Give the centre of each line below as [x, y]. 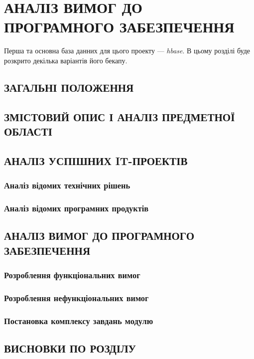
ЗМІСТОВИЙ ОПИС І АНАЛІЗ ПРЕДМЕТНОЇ [120, 116]
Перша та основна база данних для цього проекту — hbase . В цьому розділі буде [127, 51]
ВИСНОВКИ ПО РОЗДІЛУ [70, 348]
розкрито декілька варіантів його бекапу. [66, 60]
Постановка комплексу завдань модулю [79, 320]
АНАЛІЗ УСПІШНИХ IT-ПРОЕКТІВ [96, 160]
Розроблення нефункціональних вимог [76, 297]
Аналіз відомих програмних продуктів [76, 208]
